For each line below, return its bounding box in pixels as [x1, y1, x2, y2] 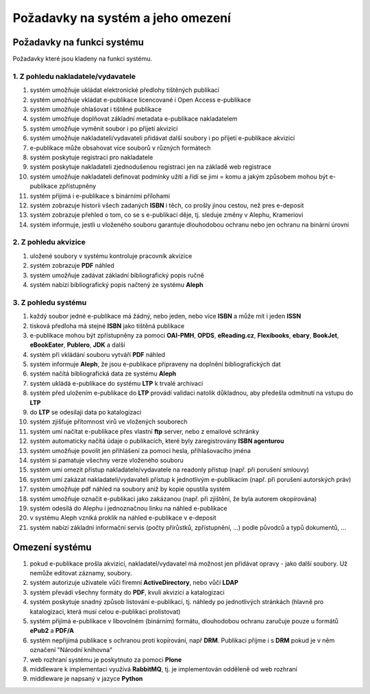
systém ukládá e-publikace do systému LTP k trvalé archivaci [29, 379, 203, 387]
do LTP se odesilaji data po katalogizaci [29, 408, 142, 417]
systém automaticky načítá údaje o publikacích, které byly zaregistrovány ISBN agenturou [29, 437, 284, 446]
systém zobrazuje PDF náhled [29, 262, 114, 270]
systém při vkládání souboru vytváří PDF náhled [29, 350, 166, 358]
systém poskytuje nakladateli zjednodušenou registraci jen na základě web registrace [29, 163, 272, 171]
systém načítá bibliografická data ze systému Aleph [29, 369, 177, 378]
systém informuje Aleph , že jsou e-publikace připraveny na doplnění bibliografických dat [29, 360, 281, 369]
